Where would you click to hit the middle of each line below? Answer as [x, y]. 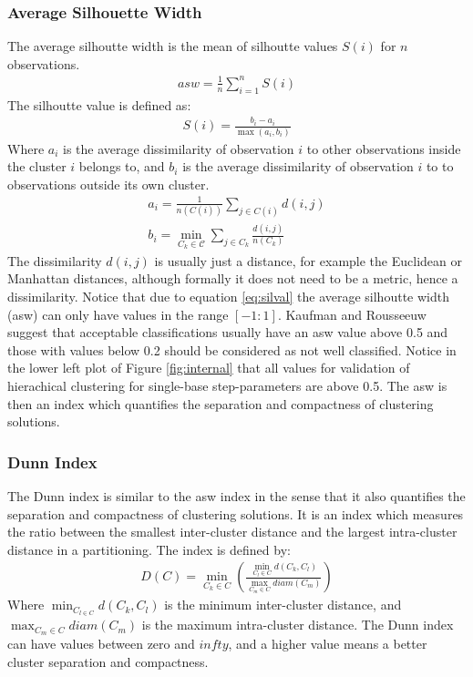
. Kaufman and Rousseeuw [352, 314]
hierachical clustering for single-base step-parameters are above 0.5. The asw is [227, 385]
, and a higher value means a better [328, 644]
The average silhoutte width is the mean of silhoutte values [173, 46]
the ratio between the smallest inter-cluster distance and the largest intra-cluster [232, 532]
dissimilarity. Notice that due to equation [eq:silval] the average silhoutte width [228, 296]
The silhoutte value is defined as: [99, 104]
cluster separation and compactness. [108, 661]
